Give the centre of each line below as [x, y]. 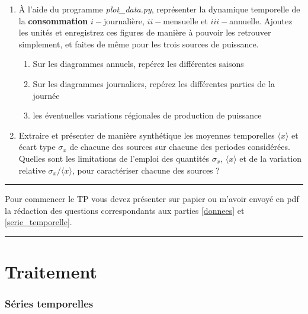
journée [46, 95]
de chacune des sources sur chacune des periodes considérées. [180, 147]
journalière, [124, 20]
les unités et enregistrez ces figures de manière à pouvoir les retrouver [145, 32]
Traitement [51, 272]
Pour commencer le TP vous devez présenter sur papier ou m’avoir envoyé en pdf [152, 199]
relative [32, 170]
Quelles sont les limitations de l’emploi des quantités [114, 158]
